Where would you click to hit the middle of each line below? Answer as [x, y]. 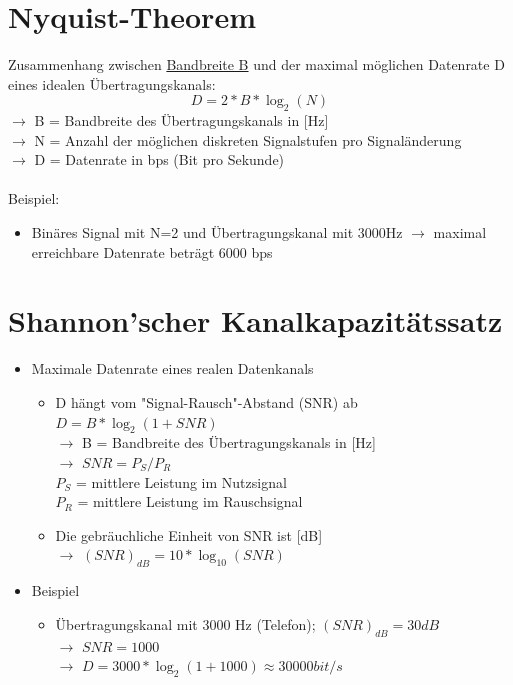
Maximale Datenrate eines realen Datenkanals [172, 368]
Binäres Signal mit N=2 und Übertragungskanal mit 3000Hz [217, 232]
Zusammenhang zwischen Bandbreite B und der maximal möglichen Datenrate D [256, 64]
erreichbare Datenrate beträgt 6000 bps [152, 251]
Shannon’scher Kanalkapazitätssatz [255, 320]
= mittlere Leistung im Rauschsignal [190, 501]
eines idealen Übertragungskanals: [112, 83]
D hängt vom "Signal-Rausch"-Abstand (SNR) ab [206, 401]
